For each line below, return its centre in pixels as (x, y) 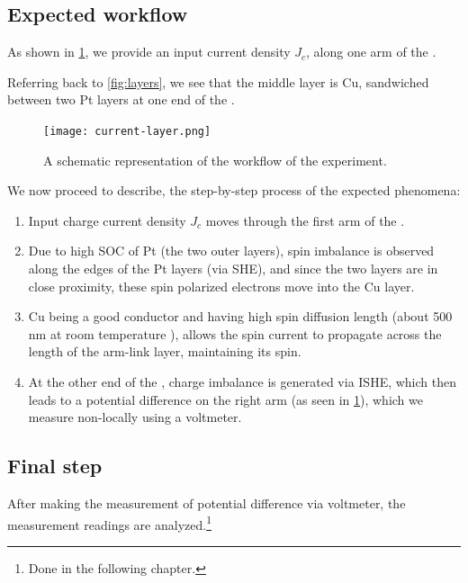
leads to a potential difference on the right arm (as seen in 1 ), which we (225, 399)
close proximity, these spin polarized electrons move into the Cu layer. (221, 286)
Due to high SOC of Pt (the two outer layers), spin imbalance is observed (231, 251)
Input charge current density (107, 220)
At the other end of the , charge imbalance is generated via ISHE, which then (242, 381)
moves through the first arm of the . (305, 220)
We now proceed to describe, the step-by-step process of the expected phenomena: (234, 190)
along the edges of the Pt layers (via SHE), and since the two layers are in (233, 269)
